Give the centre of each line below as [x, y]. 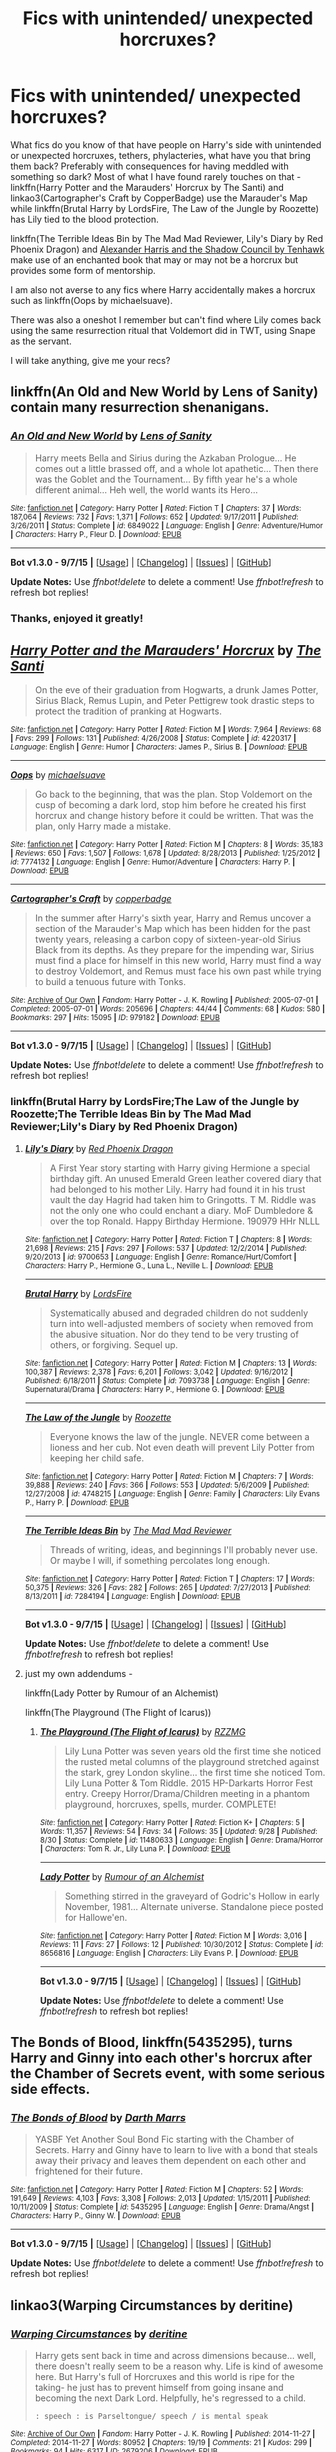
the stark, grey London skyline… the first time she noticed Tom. [195, 1772]
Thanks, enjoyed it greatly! [77, 618]
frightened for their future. [88, 2171]
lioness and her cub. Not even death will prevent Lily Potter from [182, 1447]
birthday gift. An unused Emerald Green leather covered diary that [185, 1178]
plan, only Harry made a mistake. [103, 826]
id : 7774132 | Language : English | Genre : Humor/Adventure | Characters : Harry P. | [153, 862]
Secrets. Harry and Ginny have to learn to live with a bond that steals [176, 2150]
